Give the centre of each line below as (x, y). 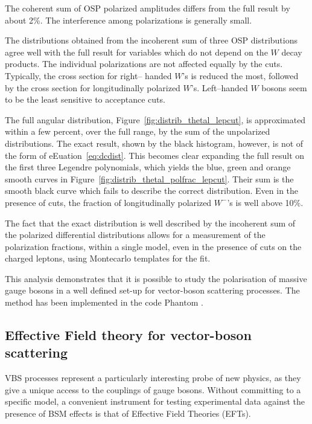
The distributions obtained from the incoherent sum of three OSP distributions (151, 40)
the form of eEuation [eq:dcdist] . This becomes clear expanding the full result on (155, 155)
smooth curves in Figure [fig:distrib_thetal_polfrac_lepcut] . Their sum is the (149, 178)
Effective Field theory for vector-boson (128, 335)
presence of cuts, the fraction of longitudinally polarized (108, 202)
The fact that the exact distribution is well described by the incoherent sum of (150, 223)
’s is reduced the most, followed (240, 75)
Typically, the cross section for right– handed (88, 75)
